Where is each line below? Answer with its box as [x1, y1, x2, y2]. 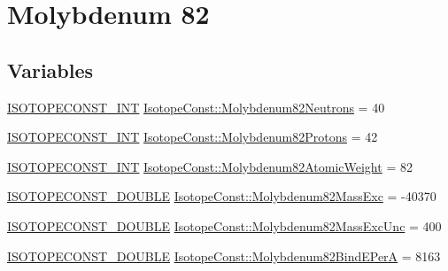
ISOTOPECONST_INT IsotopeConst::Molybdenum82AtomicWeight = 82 [7, 157, 413, 175]
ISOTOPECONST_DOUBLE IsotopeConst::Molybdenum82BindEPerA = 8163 [7, 246, 441, 265]
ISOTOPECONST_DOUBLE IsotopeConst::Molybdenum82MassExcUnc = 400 [7, 216, 442, 235]
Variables [7, 56, 94, 83]
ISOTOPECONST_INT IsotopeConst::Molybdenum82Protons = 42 [7, 128, 378, 146]
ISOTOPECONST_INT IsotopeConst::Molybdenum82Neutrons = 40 [7, 97, 385, 116]
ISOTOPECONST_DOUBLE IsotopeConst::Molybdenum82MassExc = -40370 [7, 187, 436, 205]
